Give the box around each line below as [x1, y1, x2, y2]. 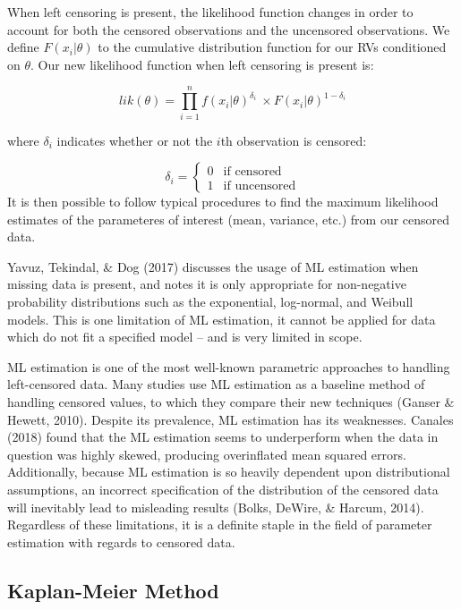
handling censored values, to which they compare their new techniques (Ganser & [7, 393, 455, 411]
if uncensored [223, 179, 296, 192]
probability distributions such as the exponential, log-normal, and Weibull [7, 292, 414, 311]
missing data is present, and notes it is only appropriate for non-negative [7, 275, 406, 293]
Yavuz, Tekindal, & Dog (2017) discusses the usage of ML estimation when [7, 257, 419, 275]
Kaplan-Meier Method [7, 576, 219, 604]
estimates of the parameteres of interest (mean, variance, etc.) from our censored [7, 209, 450, 228]
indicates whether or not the [56, 131, 213, 149]
